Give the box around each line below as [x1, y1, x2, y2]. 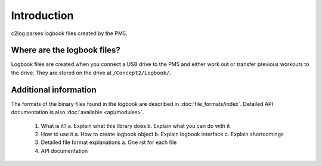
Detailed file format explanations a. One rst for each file [41, 139, 177, 146]
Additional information [11, 84, 97, 95]
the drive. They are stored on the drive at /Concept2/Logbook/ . [11, 69, 171, 76]
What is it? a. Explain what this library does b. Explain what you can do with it [41, 122, 230, 129]
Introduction [11, 9, 74, 22]
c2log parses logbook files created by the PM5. [11, 30, 128, 37]
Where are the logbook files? [11, 45, 120, 55]
